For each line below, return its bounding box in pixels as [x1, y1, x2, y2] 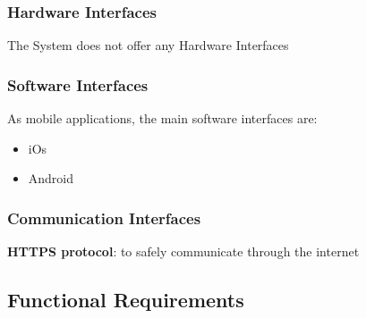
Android [28, 169, 74, 188]
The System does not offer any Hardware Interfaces [7, 36, 289, 54]
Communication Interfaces [7, 206, 201, 229]
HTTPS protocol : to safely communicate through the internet [7, 242, 360, 261]
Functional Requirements [7, 286, 244, 314]
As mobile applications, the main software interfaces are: [7, 109, 318, 128]
